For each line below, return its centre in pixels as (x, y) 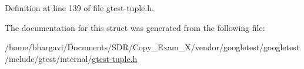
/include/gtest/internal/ (49, 58)
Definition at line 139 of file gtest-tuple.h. (79, 8)
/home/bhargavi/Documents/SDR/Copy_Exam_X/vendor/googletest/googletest (152, 47)
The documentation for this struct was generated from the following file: (135, 27)
